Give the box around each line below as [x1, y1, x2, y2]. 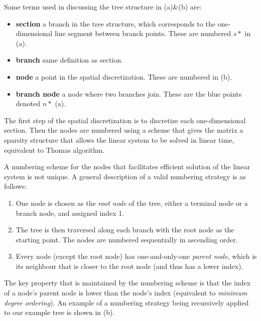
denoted [16, 98, 41, 109]
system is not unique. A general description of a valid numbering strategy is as [4, 171, 246, 181]
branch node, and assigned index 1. [16, 207, 124, 218]
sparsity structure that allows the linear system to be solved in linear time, [4, 134, 234, 145]
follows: [4, 181, 27, 191]
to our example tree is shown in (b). [4, 307, 115, 317]
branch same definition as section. [16, 55, 123, 65]
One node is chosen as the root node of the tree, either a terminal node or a [16, 197, 248, 208]
